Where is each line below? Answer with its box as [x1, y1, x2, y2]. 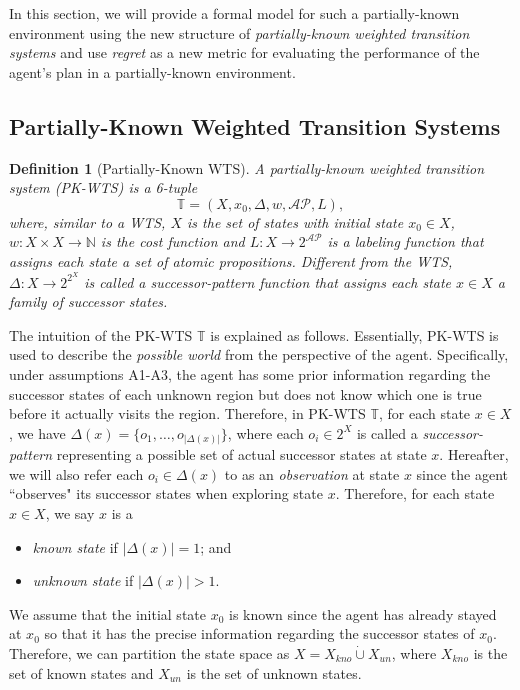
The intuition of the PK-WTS [9, 324, 193, 345]
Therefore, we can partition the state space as [9, 643, 290, 664]
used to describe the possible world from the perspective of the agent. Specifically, [9, 344, 509, 365]
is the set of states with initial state [187, 211, 404, 232]
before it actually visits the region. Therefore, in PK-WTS [9, 403, 366, 424]
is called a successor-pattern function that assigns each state [84, 271, 452, 292]
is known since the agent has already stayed [229, 603, 497, 624]
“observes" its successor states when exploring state [9, 483, 323, 504]
